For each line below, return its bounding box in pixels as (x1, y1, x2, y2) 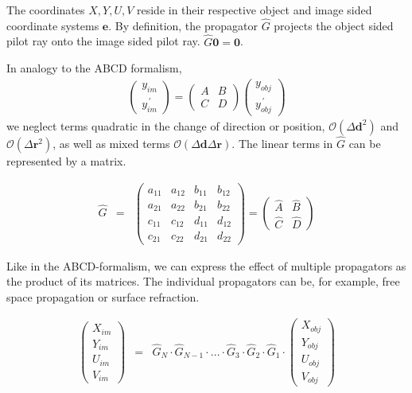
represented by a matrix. (6, 152, 126, 169)
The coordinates (6, 2, 85, 18)
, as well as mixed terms (52, 134, 170, 151)
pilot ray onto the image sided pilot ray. (6, 33, 200, 49)
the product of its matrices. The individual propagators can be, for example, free (6, 273, 400, 290)
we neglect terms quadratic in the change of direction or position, (6, 117, 325, 134)
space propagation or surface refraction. (6, 288, 200, 305)
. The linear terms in (231, 134, 333, 151)
